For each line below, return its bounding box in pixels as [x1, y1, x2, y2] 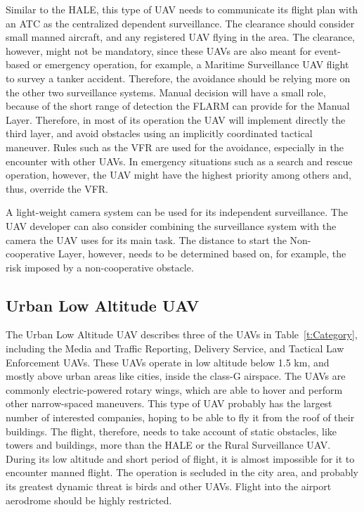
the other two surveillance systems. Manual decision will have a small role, [6, 84, 326, 99]
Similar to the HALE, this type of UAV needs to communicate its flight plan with [6, 2, 358, 16]
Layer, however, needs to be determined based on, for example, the [58, 246, 346, 261]
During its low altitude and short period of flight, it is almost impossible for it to [6, 451, 355, 466]
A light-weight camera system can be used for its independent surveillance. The [6, 205, 348, 219]
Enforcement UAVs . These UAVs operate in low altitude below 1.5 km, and [6, 354, 330, 369]
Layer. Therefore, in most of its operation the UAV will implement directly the [6, 112, 346, 127]
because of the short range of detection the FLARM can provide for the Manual [6, 98, 350, 113]
